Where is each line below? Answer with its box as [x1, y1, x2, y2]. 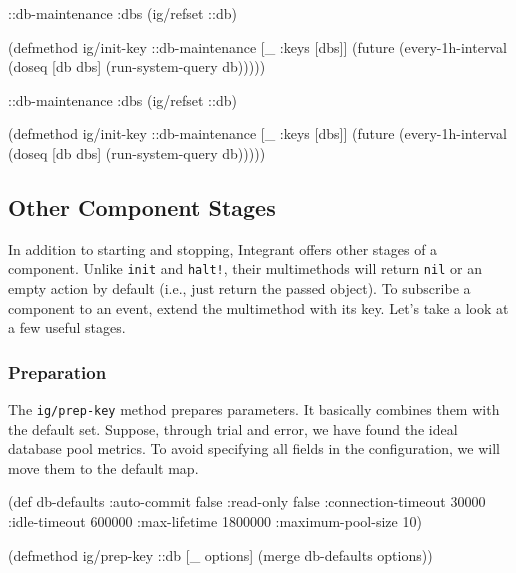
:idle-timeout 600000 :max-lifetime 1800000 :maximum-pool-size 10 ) [8, 511, 422, 532]
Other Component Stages [8, 191, 276, 222]
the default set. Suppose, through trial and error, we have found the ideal [8, 418, 458, 439]
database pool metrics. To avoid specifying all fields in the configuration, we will [8, 438, 500, 459]
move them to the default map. [8, 457, 199, 478]
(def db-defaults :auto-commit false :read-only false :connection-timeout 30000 [8, 491, 486, 512]
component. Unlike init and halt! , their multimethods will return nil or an [8, 258, 482, 279]
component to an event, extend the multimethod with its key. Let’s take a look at [8, 297, 509, 318]
